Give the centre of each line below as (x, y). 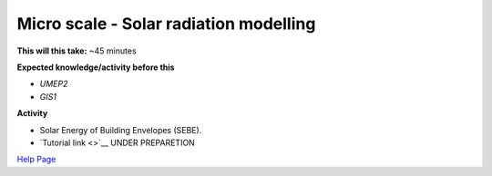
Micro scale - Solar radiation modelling (166, 24)
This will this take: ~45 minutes (77, 51)
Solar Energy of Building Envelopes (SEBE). (121, 130)
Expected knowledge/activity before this (96, 67)
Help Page (36, 160)
